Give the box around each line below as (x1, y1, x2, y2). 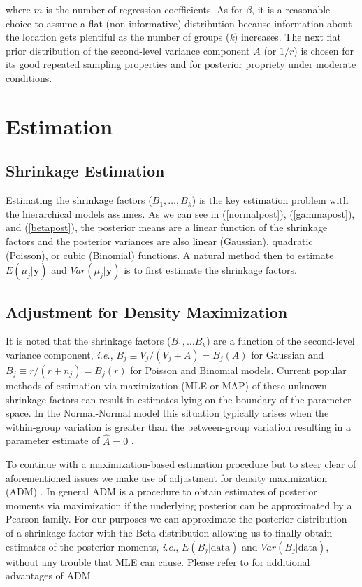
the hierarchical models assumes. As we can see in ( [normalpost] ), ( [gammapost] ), (6, 206, 355, 221)
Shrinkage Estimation (6, 160, 165, 181)
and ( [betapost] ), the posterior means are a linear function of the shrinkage (6, 220, 328, 235)
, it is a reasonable (252, 2, 331, 16)
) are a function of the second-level (206, 333, 355, 348)
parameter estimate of (6, 433, 100, 448)
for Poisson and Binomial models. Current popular (130, 362, 347, 377)
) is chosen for (294, 43, 354, 57)
